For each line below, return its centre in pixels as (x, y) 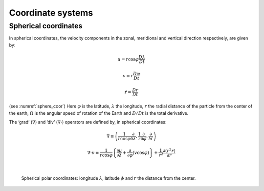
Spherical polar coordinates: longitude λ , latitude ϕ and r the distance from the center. (109, 178)
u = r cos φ (128, 59)
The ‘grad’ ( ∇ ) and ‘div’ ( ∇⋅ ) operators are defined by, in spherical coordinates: (88, 122)
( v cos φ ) (141, 152)
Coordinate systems (51, 13)
